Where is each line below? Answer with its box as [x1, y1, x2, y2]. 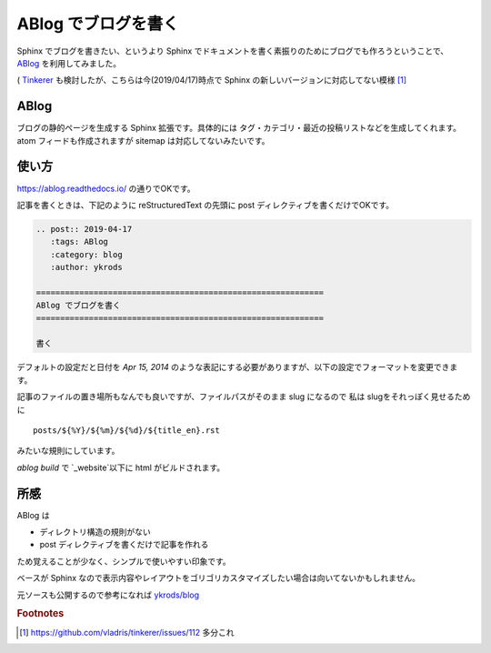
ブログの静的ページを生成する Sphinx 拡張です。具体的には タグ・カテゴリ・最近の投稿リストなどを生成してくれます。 [16, 123, 462, 134]
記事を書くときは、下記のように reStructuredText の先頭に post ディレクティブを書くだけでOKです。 [16, 199, 395, 210]
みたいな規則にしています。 [16, 446, 120, 457]
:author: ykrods [50, 262, 123, 273]
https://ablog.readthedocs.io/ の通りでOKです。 [16, 183, 195, 194]
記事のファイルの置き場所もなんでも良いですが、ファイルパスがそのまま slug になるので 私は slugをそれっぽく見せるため [16, 391, 471, 402]
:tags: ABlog [50, 236, 109, 247]
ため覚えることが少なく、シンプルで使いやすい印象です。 [16, 556, 231, 567]
